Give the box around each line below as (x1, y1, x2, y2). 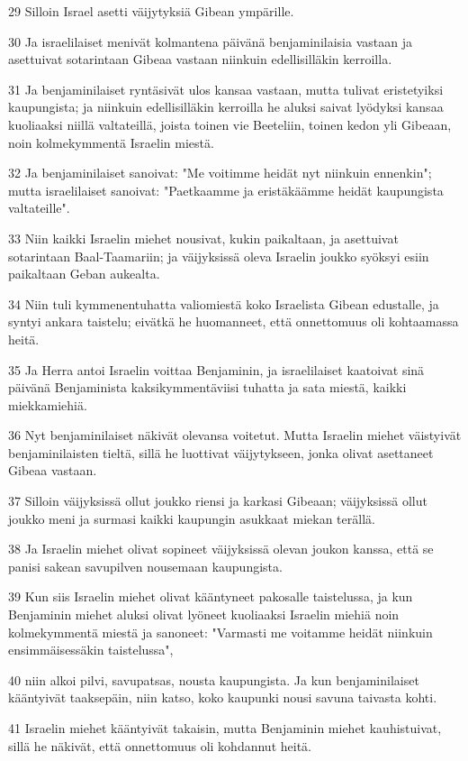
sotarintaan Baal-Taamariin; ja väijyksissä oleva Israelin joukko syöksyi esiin (8, 246, 429, 265)
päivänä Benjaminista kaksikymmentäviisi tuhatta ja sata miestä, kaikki (8, 378, 407, 397)
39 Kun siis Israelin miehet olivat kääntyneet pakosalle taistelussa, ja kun (8, 587, 413, 606)
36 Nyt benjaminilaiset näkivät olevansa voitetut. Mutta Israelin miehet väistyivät (8, 426, 462, 445)
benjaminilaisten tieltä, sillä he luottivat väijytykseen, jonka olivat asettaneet (8, 443, 434, 462)
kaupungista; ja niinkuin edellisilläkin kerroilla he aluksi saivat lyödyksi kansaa (8, 97, 444, 116)
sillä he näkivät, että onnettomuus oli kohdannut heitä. (8, 736, 311, 755)
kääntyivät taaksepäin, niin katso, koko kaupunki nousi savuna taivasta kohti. (8, 688, 437, 707)
